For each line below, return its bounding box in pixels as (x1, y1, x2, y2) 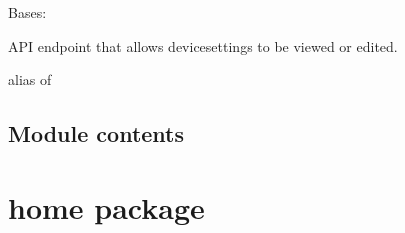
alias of (8, 69, 52, 90)
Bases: (8, 2, 47, 22)
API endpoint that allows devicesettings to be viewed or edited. (8, 35, 398, 56)
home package (8, 186, 205, 227)
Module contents (8, 118, 185, 149)
